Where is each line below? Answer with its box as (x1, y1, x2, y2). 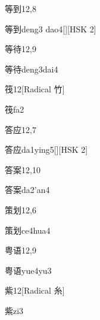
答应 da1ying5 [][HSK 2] (5, 143, 88, 156)
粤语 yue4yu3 (5, 264, 52, 276)
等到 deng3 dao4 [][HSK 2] (5, 22, 96, 35)
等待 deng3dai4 (5, 62, 58, 75)
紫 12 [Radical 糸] (5, 284, 65, 297)
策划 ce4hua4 (5, 224, 51, 236)
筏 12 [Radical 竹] (5, 83, 65, 95)
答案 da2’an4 (5, 183, 50, 196)
